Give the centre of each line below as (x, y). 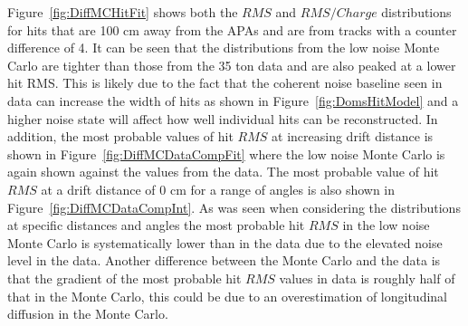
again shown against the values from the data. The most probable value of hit (223, 172)
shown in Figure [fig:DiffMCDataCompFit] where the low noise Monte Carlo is (226, 153)
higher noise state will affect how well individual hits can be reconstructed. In (223, 118)
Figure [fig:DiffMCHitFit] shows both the (123, 12)
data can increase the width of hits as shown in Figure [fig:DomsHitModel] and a (233, 100)
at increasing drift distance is (353, 136)
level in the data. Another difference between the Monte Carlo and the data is (224, 260)
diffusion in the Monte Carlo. (88, 314)
